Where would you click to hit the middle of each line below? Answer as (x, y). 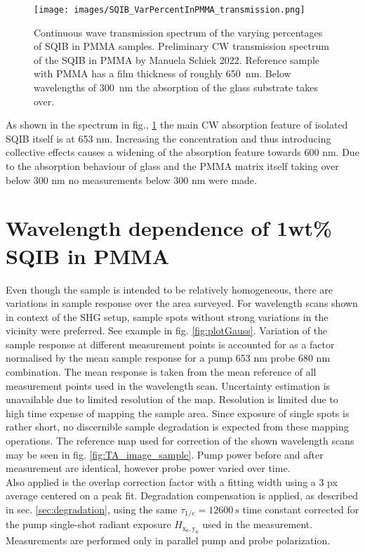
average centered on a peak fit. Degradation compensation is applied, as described (182, 495)
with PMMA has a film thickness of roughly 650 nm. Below (162, 73)
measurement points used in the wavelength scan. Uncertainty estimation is (168, 385)
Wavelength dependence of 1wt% (169, 228)
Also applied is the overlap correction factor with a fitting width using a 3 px (172, 481)
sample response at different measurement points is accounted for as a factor (170, 344)
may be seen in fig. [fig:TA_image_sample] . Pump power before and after (165, 454)
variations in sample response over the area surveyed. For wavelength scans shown (182, 303)
